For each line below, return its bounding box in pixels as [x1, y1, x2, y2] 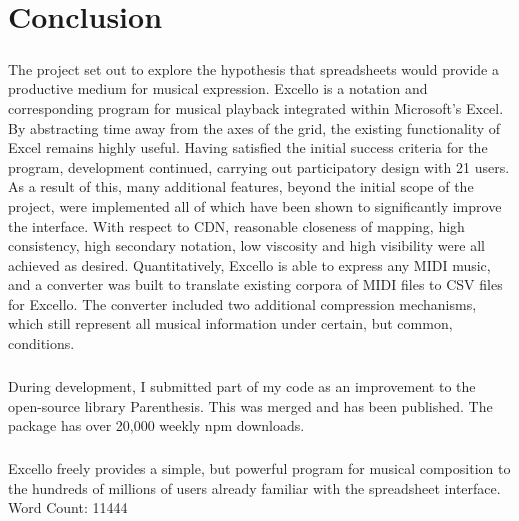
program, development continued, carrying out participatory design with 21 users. [8, 156, 510, 177]
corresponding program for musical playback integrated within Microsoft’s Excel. [8, 97, 504, 118]
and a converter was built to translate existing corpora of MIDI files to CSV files [8, 274, 503, 295]
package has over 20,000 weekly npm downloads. [8, 415, 305, 436]
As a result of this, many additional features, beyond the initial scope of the [8, 176, 474, 197]
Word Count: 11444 [8, 497, 128, 518]
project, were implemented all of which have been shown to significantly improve [8, 195, 502, 216]
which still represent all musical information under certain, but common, [8, 313, 453, 334]
